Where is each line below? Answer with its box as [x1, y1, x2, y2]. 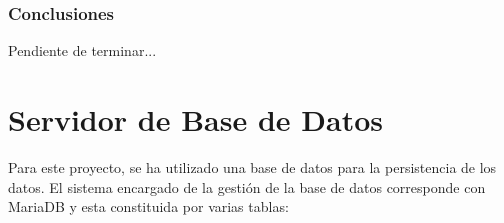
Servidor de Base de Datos [8, 99, 384, 139]
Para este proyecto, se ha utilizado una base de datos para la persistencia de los [8, 156, 497, 177]
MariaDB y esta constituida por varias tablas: [8, 196, 289, 217]
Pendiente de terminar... [8, 40, 157, 61]
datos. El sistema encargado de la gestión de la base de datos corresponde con [8, 176, 486, 197]
